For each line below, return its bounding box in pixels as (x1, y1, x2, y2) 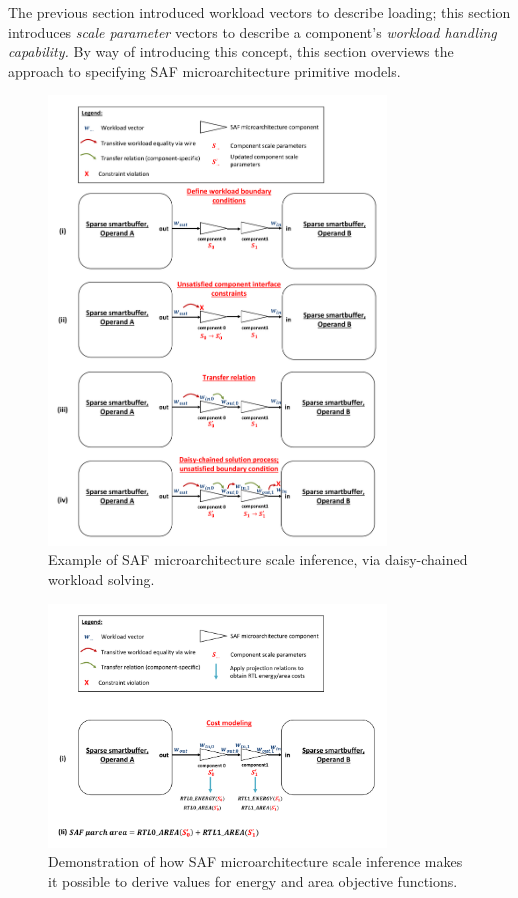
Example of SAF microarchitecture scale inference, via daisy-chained (48, 549, 468, 570)
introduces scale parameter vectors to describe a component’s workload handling (8, 21, 497, 42)
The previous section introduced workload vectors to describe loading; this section (8, 2, 511, 22)
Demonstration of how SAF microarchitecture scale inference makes (48, 851, 463, 872)
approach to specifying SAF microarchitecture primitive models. (8, 60, 401, 81)
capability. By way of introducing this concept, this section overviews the (8, 41, 454, 62)
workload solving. (48, 569, 155, 590)
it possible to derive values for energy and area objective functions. (48, 870, 458, 891)
